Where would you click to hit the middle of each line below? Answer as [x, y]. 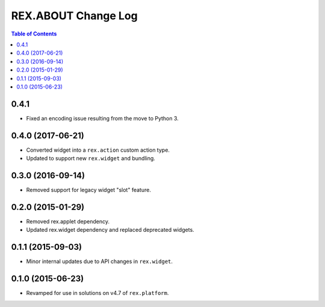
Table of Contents [34, 34]
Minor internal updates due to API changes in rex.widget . [99, 261]
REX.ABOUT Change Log [74, 16]
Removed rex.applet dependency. [68, 221]
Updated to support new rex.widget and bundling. [91, 158]
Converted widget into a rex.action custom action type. [98, 150]
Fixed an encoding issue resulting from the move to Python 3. [102, 118]
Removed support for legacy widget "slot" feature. [89, 190]
